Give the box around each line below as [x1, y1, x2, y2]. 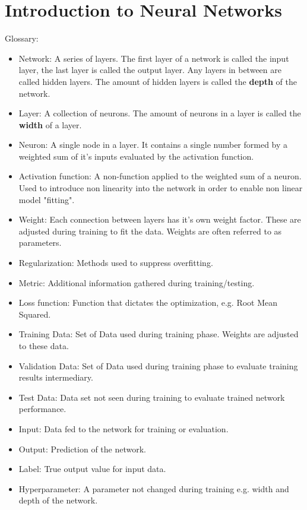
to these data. [18, 340, 69, 351]
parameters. [18, 236, 62, 249]
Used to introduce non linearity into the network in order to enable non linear [18, 182, 303, 194]
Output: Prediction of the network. [18, 442, 146, 455]
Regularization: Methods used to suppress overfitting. [18, 256, 213, 269]
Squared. [18, 308, 51, 320]
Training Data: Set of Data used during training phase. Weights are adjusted [18, 328, 299, 340]
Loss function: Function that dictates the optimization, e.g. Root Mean [18, 296, 278, 309]
